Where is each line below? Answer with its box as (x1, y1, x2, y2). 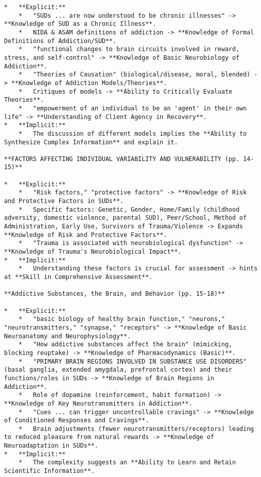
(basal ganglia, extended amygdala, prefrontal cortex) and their (4, 366, 233, 374)
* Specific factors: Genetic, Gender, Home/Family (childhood (18, 206, 240, 213)
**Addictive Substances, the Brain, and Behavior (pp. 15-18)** (4, 290, 225, 298)
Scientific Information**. (4, 467, 95, 475)
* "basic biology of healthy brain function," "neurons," (18, 315, 225, 323)
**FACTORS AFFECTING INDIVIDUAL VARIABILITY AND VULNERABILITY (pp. (4, 155, 240, 163)
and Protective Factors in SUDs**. (4, 197, 124, 205)
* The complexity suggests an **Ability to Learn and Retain (18, 459, 236, 466)
